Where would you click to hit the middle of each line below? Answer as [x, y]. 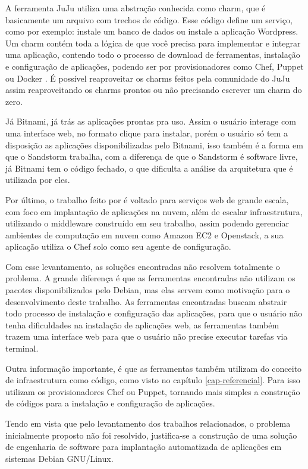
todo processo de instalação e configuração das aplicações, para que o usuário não [154, 313]
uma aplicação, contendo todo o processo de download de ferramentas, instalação [153, 55]
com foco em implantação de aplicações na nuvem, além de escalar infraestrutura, [154, 211]
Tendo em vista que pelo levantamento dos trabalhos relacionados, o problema [148, 423]
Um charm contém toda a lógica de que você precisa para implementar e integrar [153, 43]
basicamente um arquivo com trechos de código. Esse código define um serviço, [149, 19]
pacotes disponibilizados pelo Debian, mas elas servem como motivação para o [148, 290]
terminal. [22, 348]
